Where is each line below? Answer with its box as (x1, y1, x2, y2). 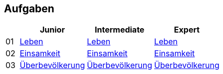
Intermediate (94, 25, 145, 35)
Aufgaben (4, 2, 54, 15)
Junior (39, 25, 65, 35)
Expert (174, 25, 200, 35)
